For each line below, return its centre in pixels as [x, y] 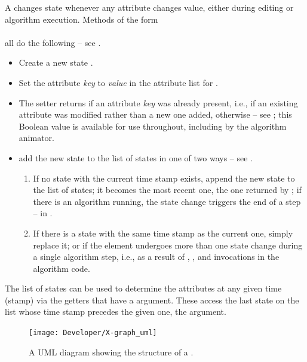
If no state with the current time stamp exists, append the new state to [164, 178]
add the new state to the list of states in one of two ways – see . [136, 157]
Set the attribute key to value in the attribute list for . [118, 82]
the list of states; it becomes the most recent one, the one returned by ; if [167, 190]
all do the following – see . [53, 42]
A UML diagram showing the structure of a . [111, 352]
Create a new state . [56, 62]
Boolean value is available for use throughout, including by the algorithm [153, 126]
